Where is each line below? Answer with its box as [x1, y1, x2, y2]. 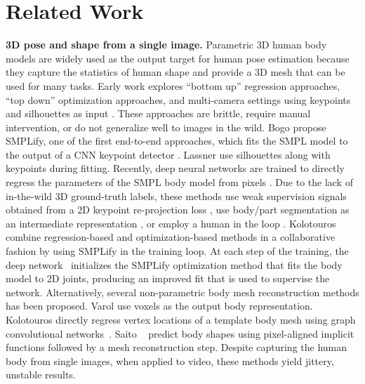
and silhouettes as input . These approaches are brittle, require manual [6, 106, 311, 121]
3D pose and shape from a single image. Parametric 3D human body [6, 37, 327, 52]
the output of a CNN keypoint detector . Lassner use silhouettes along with [6, 147, 331, 161]
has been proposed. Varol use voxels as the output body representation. [6, 298, 313, 313]
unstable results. [6, 367, 76, 382]
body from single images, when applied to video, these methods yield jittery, [6, 353, 334, 368]
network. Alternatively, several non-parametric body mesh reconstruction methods [6, 284, 359, 299]
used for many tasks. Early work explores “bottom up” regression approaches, [6, 78, 340, 93]
